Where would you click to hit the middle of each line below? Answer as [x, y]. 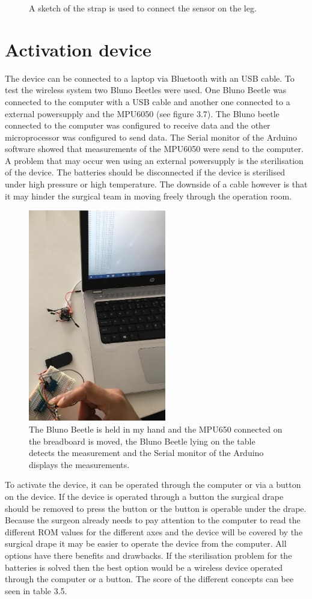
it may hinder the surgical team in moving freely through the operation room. [148, 196]
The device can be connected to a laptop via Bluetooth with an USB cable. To [150, 78]
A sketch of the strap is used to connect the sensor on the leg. [143, 8]
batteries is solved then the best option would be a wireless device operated [144, 567]
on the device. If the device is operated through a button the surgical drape [144, 496]
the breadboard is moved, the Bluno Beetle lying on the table [142, 441]
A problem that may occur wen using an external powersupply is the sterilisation [154, 160]
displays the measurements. [79, 464]
